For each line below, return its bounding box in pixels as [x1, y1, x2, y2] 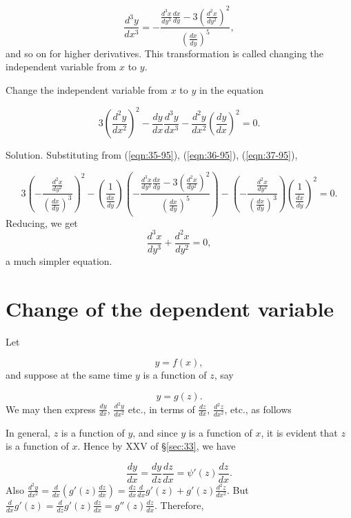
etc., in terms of [128, 401, 195, 416]
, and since [132, 425, 178, 439]
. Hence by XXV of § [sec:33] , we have [77, 439, 236, 453]
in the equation [199, 83, 263, 97]
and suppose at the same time [6, 368, 132, 382]
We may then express [6, 401, 96, 416]
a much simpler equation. [6, 253, 112, 268]
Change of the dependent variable [6, 294, 334, 322]
